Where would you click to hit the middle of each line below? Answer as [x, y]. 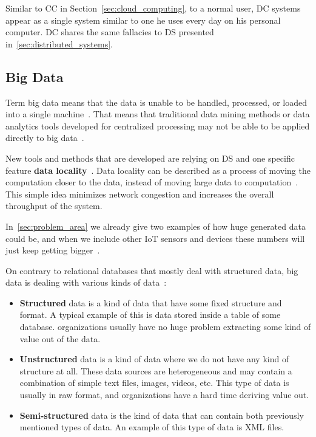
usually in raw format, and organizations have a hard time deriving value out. [164, 395]
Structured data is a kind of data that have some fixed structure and [151, 302]
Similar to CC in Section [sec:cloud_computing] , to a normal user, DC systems [153, 8]
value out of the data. [60, 338]
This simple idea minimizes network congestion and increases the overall [140, 194]
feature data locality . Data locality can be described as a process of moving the [158, 170]
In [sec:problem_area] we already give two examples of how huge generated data [156, 226]
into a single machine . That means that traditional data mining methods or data [158, 114]
